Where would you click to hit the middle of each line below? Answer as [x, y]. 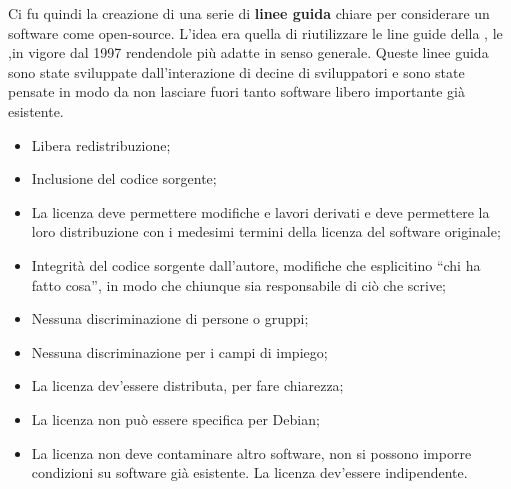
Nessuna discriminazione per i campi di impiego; [179, 351]
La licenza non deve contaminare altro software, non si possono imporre [251, 452]
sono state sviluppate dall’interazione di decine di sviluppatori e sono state [236, 71]
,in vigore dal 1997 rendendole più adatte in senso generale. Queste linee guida [248, 52]
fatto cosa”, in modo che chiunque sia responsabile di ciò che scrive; [238, 284]
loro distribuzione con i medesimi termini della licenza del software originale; [266, 231]
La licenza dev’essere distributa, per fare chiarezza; [187, 385]
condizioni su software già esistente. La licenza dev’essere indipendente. [249, 472]
